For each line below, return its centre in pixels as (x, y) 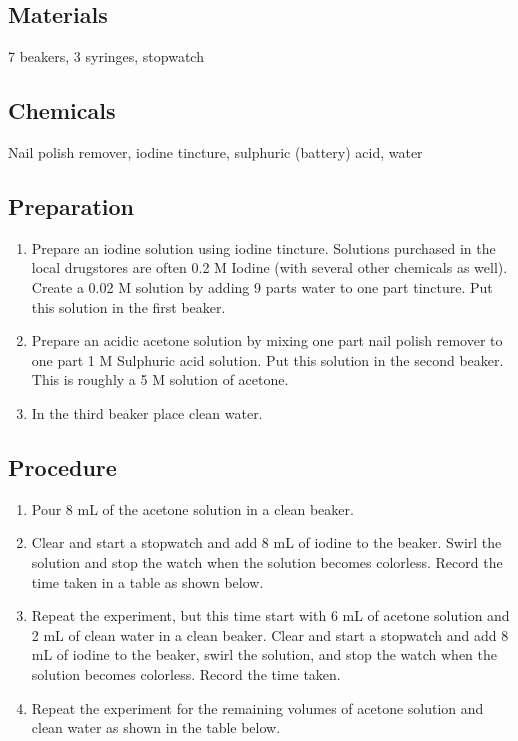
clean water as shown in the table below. (156, 727)
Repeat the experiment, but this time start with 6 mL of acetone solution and (270, 615)
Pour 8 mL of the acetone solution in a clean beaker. (192, 508)
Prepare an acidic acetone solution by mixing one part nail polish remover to (267, 340)
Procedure (62, 466)
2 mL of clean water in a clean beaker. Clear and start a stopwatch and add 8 (270, 634)
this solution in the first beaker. (128, 306)
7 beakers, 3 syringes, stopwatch (106, 56)
